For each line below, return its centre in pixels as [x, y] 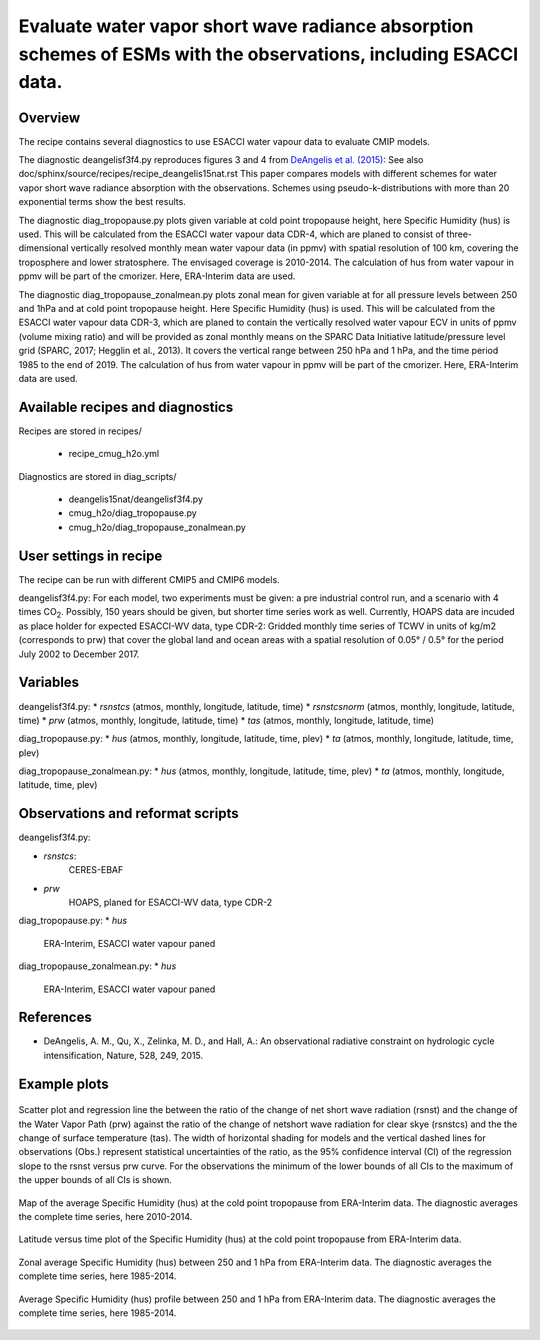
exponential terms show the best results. [102, 202]
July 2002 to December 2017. [79, 654]
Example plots [63, 1083]
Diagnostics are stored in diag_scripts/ [97, 476]
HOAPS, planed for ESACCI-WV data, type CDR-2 [170, 902]
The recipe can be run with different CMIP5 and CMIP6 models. [149, 579]
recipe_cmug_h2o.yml [114, 454]
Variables [49, 682]
